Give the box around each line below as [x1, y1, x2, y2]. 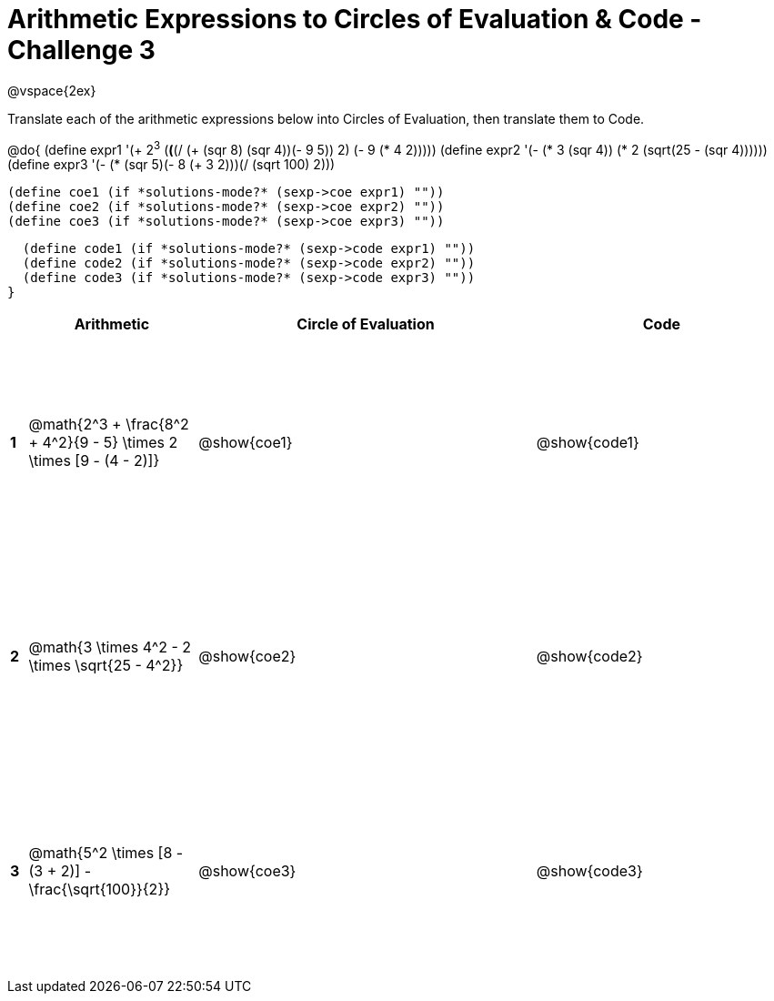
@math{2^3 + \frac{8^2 [28, 415, 189, 434]
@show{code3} [536, 861, 643, 880]
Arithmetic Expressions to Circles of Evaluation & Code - [7, 4, 702, 35]
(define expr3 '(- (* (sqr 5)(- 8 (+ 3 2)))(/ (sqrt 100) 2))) [7, 157, 336, 173]
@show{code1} [536, 433, 639, 452]
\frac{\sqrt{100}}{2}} [28, 879, 171, 898]
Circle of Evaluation [297, 315, 435, 334]
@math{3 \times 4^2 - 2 [28, 638, 192, 657]
